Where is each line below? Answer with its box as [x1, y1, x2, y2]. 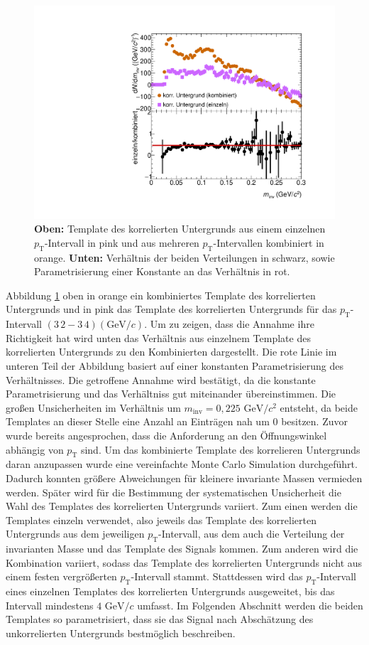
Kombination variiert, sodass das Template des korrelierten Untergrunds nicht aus [6, 555, 363, 570]
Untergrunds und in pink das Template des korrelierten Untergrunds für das [6, 302, 337, 316]
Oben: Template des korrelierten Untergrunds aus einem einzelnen [34, 221, 326, 236]
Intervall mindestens [6, 597, 94, 612]
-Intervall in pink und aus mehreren [44, 235, 199, 250]
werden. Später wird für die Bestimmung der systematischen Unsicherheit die [6, 484, 341, 499]
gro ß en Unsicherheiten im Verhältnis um [6, 400, 181, 415]
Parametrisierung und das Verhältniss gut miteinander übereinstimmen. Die [6, 386, 336, 401]
